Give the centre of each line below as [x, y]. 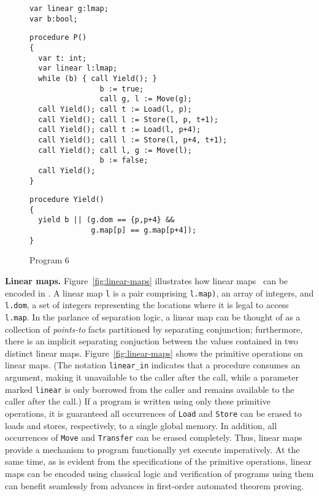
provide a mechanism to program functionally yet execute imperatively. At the [152, 449]
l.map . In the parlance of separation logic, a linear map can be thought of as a [153, 316]
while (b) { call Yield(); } [98, 78]
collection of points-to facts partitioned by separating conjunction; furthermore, [154, 329]
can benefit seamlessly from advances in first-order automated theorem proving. [155, 485]
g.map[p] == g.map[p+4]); [144, 231]
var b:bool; [54, 19]
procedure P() [58, 38]
